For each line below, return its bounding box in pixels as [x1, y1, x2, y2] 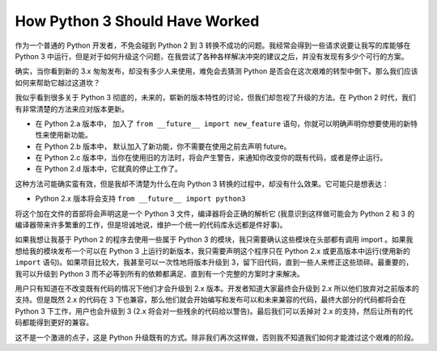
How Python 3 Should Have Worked [15, 12, 260, 30]
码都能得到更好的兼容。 [15, 318, 93, 328]
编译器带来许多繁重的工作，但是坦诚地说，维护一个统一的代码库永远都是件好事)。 [15, 220, 287, 230]
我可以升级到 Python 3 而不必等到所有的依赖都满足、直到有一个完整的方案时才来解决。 [15, 269, 304, 278]
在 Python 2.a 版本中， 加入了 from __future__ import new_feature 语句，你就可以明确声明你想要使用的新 [35, 118, 411, 129]
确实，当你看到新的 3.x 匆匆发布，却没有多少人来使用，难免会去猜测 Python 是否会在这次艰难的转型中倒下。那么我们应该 [15, 66, 418, 76]
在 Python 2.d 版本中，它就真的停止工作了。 [35, 164, 182, 174]
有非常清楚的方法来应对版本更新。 [15, 104, 129, 113]
